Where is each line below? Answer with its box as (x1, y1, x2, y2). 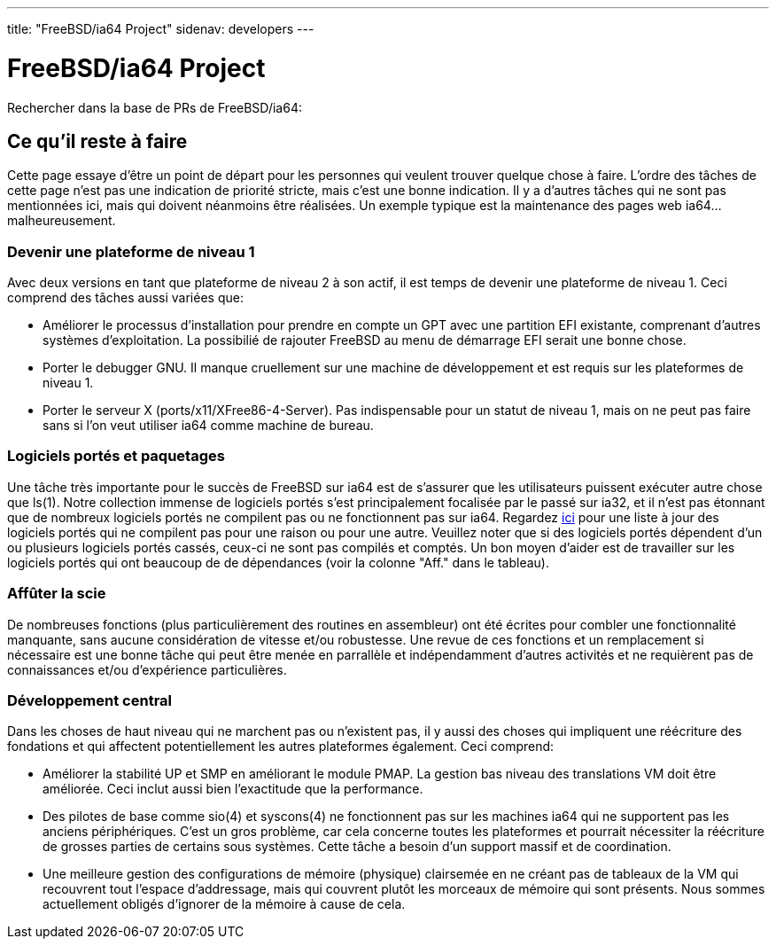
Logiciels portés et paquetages (7, 447, 225, 465)
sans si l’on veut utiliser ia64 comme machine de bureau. (43, 418, 374, 434)
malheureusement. (7, 213, 116, 229)
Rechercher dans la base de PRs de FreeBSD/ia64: (7, 99, 302, 115)
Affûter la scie (7, 584, 106, 603)
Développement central (7, 691, 172, 709)
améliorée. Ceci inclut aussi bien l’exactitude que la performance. (43, 781, 423, 797)
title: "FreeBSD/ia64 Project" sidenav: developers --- (7, 21, 314, 36)
